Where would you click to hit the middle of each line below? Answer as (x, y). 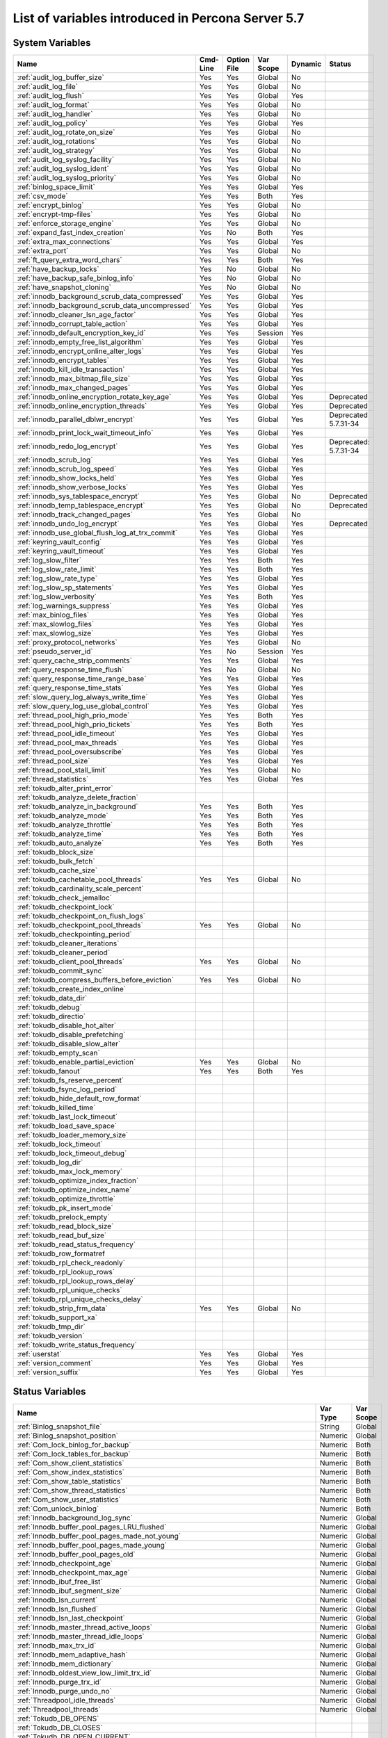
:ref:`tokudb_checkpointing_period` (74, 934)
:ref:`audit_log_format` (53, 105)
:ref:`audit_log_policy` (52, 123)
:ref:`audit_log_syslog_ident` (63, 169)
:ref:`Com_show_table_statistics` (70, 1481)
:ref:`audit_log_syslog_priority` (67, 178)
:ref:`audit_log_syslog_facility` (66, 160)
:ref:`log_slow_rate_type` (57, 578)
